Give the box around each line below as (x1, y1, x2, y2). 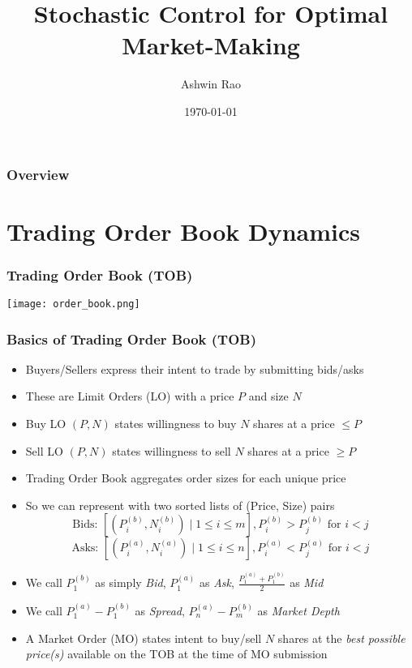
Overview (6, 164, 70, 184)
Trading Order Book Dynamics (6, 214, 361, 247)
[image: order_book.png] (6, 298, 140, 310)
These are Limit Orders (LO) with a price (25, 388, 234, 405)
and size (248, 388, 289, 405)
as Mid (290, 574, 324, 591)
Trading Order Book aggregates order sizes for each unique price (25, 469, 346, 486)
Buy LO (25, 415, 67, 432)
